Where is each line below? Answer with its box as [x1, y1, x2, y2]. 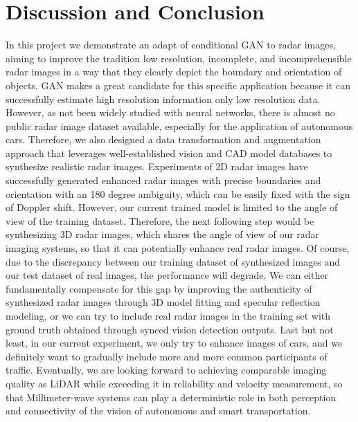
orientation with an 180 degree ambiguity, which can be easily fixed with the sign [6, 186, 350, 201]
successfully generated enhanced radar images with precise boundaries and [6, 173, 321, 187]
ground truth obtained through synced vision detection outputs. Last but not [6, 322, 334, 336]
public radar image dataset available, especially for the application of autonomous [6, 118, 353, 133]
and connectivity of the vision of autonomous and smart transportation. [6, 403, 311, 418]
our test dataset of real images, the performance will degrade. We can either [6, 268, 328, 282]
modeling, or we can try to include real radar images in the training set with [6, 309, 330, 322]
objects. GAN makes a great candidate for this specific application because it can [6, 77, 350, 92]
